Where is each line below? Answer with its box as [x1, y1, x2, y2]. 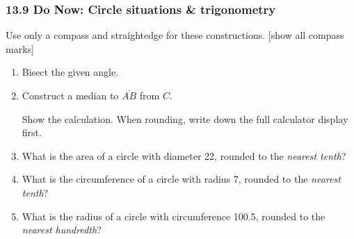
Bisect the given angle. [22, 65, 119, 79]
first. [22, 125, 42, 140]
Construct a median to [22, 88, 119, 102]
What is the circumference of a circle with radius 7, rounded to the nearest [22, 172, 341, 186]
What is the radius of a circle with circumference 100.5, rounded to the [22, 208, 325, 223]
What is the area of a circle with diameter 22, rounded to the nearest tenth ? [22, 148, 346, 163]
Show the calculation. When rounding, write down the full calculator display [22, 111, 348, 126]
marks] [6, 41, 34, 56]
